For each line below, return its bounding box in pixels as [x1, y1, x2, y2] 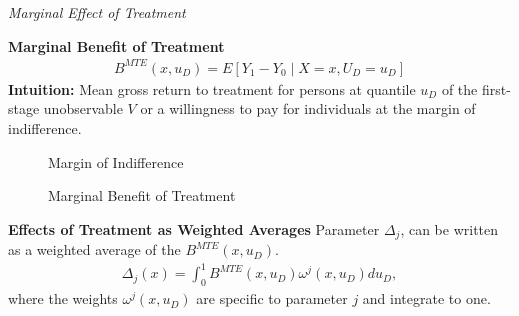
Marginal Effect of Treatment [8, 2, 186, 22]
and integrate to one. [362, 288, 491, 309]
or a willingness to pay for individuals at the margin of [140, 98, 476, 119]
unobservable [43, 98, 123, 119]
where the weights [8, 288, 118, 309]
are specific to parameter [196, 288, 348, 309]
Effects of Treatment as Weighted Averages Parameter [8, 218, 380, 239]
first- [481, 78, 511, 99]
